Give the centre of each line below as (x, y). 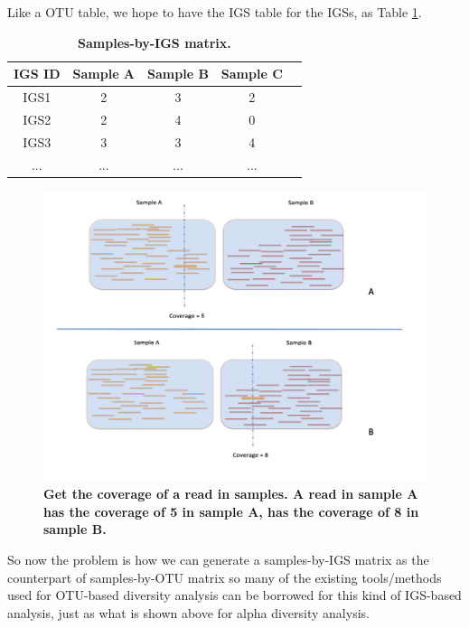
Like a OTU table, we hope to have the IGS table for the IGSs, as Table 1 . (215, 12)
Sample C (252, 74)
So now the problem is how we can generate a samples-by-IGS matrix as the (218, 560)
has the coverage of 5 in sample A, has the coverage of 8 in (231, 511)
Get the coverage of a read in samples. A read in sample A (231, 494)
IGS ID (37, 74)
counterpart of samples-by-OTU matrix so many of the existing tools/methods (225, 577)
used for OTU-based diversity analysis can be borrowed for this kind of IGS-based (234, 595)
